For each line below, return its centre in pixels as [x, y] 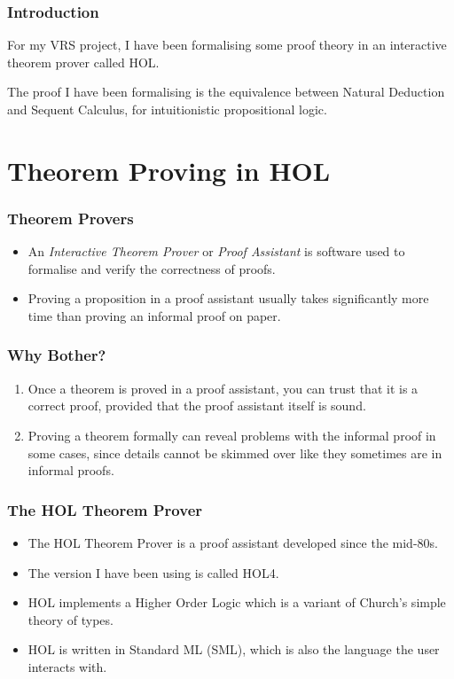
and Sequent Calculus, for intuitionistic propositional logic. [167, 109]
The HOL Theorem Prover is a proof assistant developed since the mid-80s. [233, 542]
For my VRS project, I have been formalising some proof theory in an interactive [227, 45]
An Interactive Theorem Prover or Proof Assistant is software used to [216, 251]
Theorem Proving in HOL [169, 170]
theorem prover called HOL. [83, 62]
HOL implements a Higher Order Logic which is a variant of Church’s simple [237, 602]
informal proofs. [71, 470]
